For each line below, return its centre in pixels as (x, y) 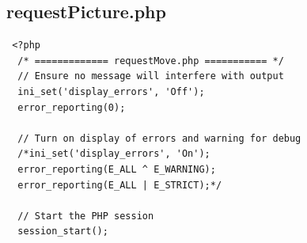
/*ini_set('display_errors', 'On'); (114, 154)
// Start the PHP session (86, 216)
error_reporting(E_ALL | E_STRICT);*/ (120, 185)
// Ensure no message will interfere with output (151, 76)
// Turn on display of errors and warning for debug (159, 138)
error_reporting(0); (72, 107)
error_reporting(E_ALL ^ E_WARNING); (117, 169)
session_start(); (63, 232)
